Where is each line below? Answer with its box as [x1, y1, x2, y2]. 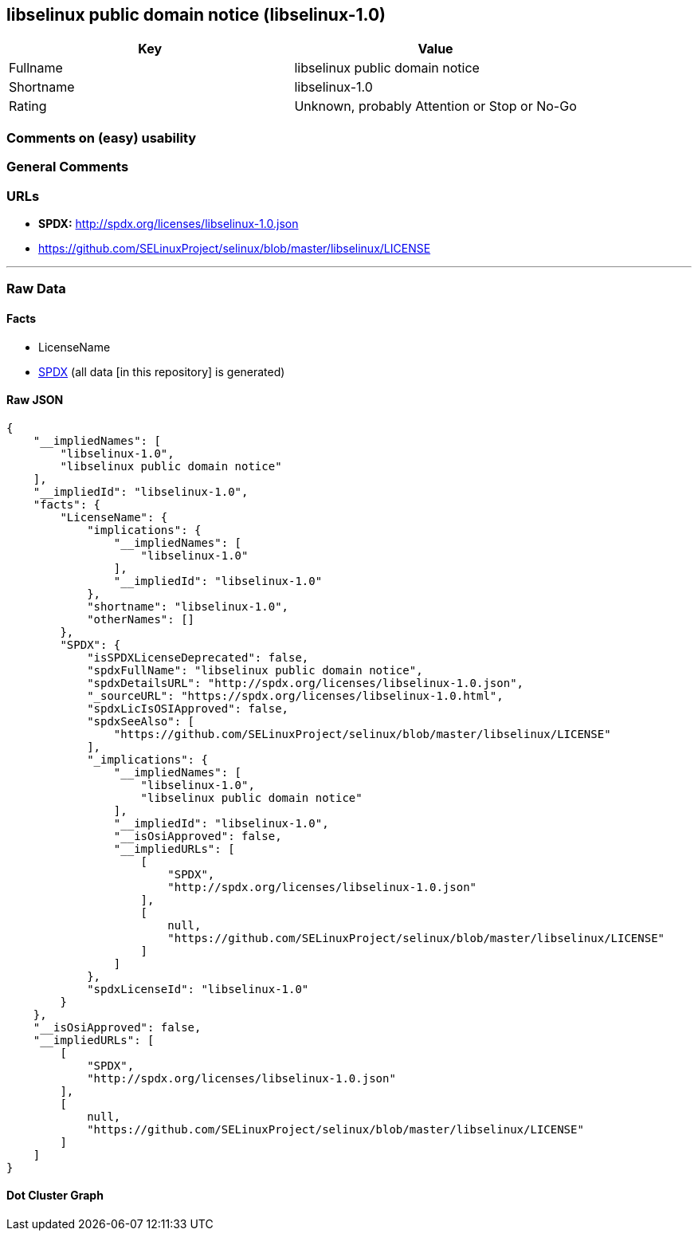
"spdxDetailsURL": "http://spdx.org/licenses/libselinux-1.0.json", [87, 676, 524, 689]
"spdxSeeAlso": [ [87, 714, 195, 728]
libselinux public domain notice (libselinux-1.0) [6, 5, 386, 25]
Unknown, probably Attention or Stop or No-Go [294, 98, 577, 115]
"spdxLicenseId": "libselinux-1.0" [87, 982, 309, 995]
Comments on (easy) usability [6, 129, 197, 146]
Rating [9, 98, 47, 115]
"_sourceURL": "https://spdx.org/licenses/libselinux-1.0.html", [87, 689, 504, 702]
